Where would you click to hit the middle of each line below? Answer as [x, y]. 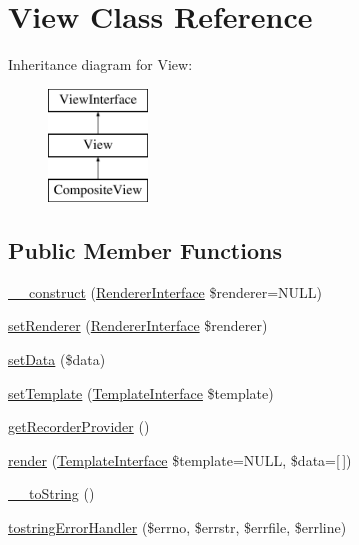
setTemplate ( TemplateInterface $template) [141, 392]
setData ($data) [57, 359]
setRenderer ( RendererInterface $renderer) [138, 325]
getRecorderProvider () [79, 426]
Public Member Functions [145, 250]
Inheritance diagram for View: [100, 64]
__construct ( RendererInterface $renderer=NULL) [165, 291]
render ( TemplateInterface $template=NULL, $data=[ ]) [180, 459]
